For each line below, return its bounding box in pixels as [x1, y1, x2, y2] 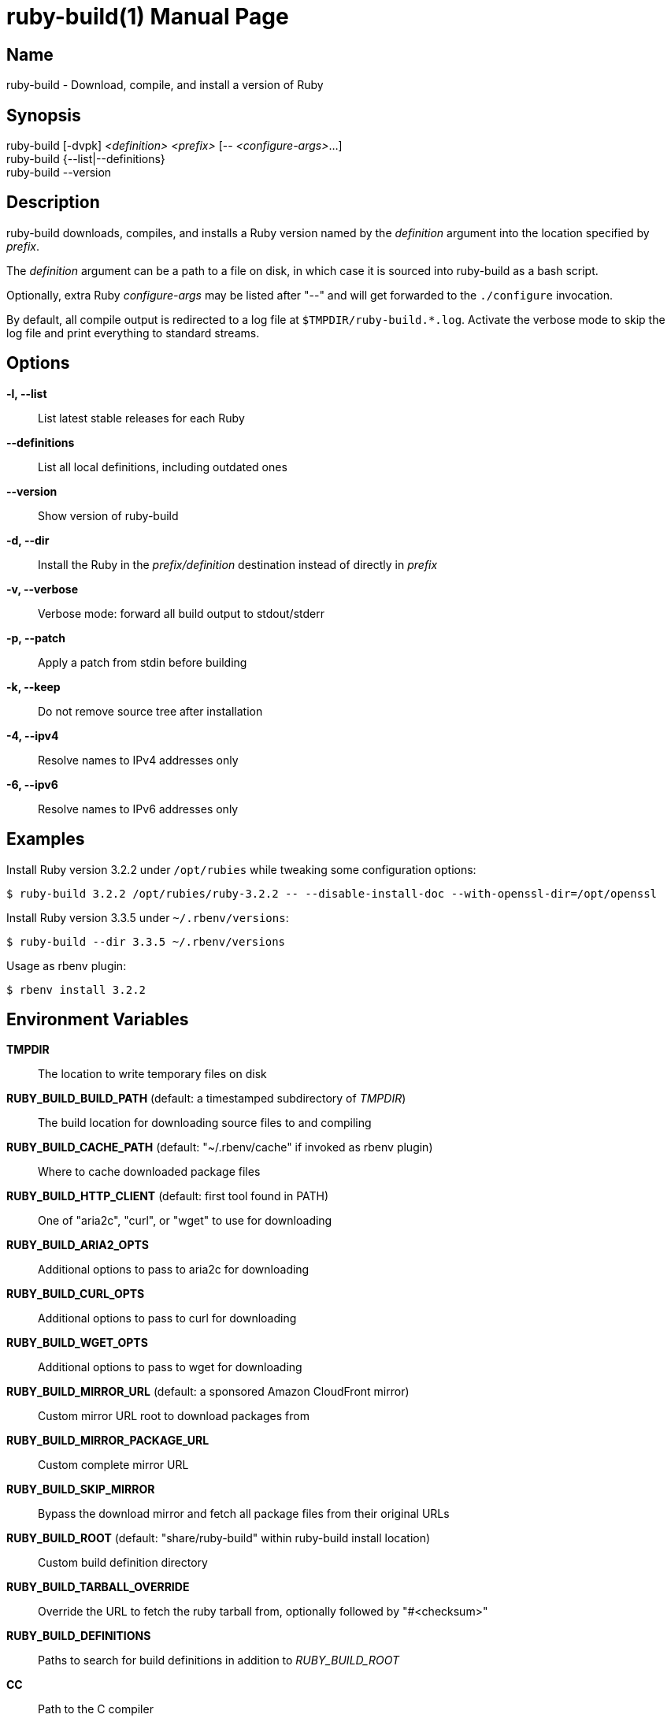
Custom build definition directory [38, 1556, 208, 1570]
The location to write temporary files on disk [38, 1067, 267, 1081]
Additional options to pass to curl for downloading [38, 1311, 297, 1326]
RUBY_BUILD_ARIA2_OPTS [6, 1238, 149, 1252]
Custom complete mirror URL [38, 1458, 189, 1472]
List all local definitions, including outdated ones [38, 459, 287, 474]
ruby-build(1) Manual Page [6, 3, 289, 30]
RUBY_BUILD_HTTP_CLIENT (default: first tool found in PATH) [6, 1189, 329, 1203]
